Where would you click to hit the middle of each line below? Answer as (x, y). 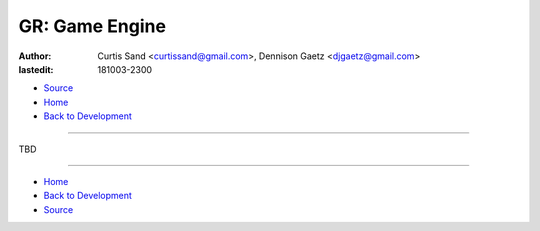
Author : (35, 56)
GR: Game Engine (92, 26)
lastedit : (36, 69)
